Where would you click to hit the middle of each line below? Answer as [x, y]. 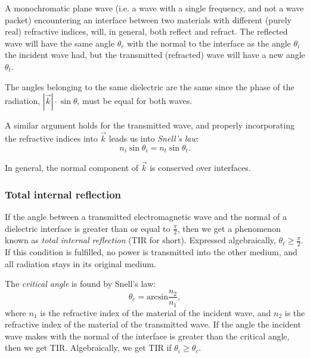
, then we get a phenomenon [229, 228]
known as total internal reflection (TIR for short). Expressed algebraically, [140, 240]
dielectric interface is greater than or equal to [88, 228]
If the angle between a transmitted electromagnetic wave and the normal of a [146, 217]
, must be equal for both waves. [135, 101]
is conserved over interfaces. [200, 168]
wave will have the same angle [60, 43]
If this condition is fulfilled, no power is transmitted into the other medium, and [151, 252]
